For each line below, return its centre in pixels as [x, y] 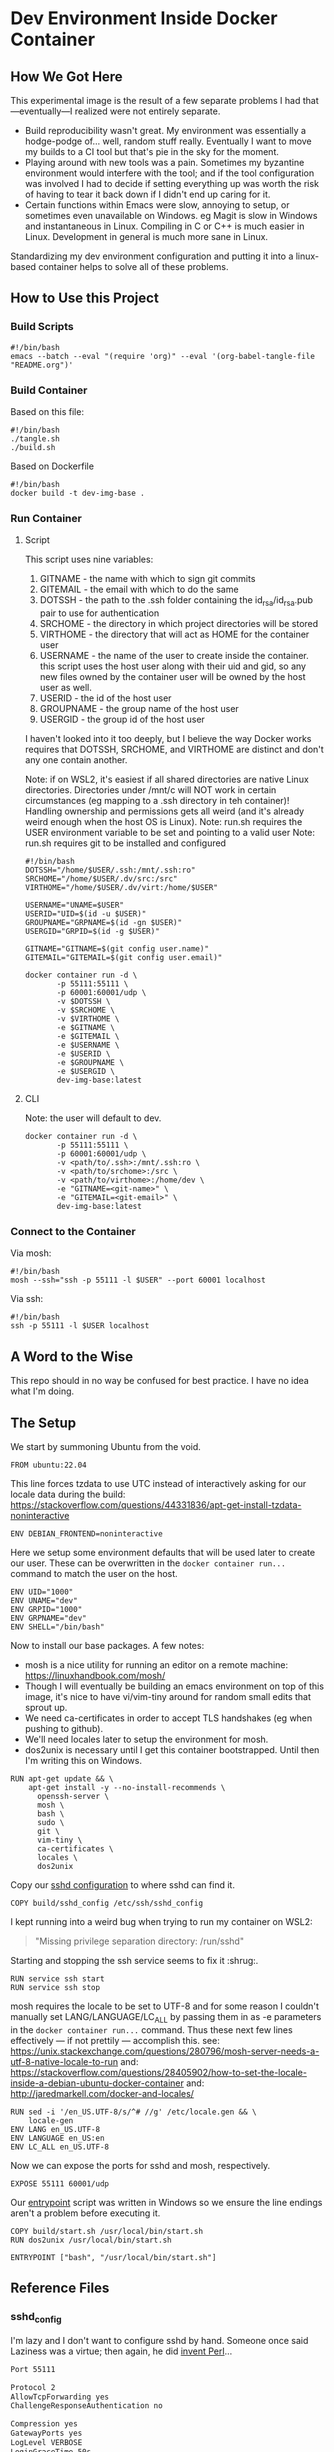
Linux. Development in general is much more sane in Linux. [146, 236]
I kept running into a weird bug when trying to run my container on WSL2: [161, 1921]
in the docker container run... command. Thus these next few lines [151, 2029]
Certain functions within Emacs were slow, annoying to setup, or [157, 205]
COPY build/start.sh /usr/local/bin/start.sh [106, 2231]
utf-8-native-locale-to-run [64, 2061]
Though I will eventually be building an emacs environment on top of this [174, 1686]
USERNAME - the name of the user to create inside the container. [174, 656]
